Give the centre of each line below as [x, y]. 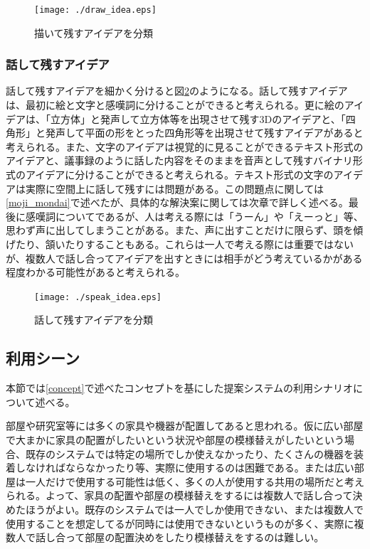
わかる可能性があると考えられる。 [105, 272]
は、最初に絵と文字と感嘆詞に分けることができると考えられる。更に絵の [175, 105]
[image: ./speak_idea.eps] [98, 297]
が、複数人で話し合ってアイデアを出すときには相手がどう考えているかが [174, 258]
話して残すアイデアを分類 [94, 320]
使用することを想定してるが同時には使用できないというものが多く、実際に [180, 523]
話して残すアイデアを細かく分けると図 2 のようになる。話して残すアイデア [177, 91]
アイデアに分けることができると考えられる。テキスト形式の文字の [179, 175]
